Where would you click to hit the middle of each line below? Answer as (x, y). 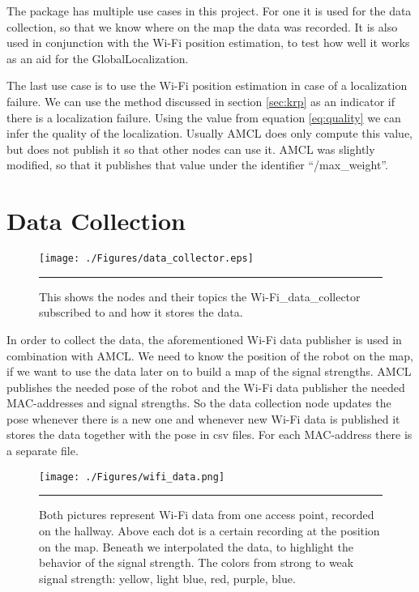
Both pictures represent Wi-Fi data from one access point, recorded (207, 515)
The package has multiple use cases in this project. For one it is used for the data (209, 11)
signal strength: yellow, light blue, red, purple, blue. (167, 578)
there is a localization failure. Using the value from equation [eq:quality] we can (204, 117)
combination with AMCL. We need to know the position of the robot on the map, (210, 355)
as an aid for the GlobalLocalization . (98, 58)
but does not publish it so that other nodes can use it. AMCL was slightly (191, 149)
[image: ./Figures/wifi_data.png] (132, 477)
